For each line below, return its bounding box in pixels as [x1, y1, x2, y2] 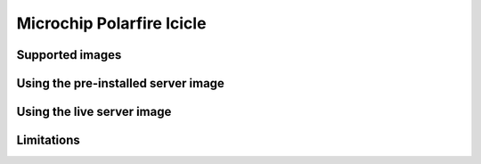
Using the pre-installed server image [16, 76, 224, 91]
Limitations [16, 133, 80, 148]
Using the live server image [16, 104, 172, 119]
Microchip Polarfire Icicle [16, 13, 207, 33]
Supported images [16, 47, 122, 62]
